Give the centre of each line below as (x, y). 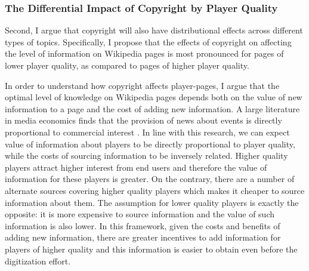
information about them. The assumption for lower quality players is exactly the (152, 202)
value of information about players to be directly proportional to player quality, (150, 144)
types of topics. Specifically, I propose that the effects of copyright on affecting (148, 41)
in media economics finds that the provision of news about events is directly (143, 120)
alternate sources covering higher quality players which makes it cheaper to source (155, 190)
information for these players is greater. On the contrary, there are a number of (150, 179)
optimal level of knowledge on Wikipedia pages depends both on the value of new (154, 97)
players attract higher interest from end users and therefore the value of (136, 167)
